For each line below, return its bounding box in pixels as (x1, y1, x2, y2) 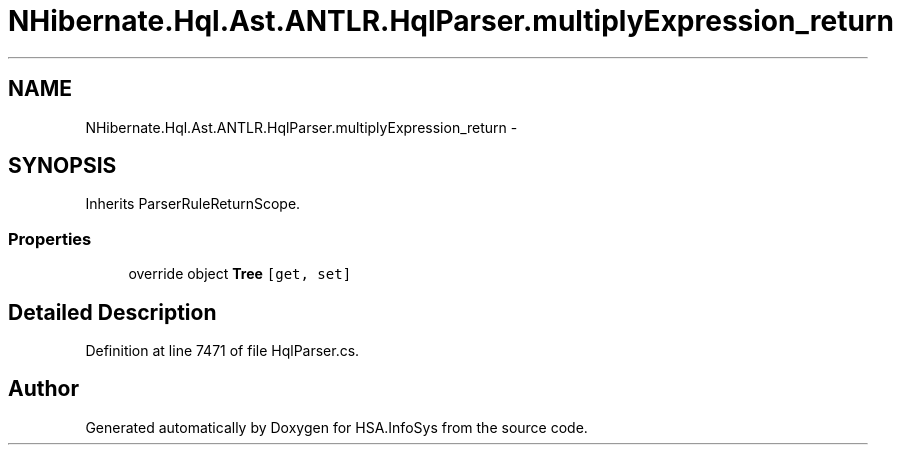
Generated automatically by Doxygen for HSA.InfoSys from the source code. (85, 418, 588, 436)
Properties (8, 228, 92, 249)
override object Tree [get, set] (128, 265, 352, 283)
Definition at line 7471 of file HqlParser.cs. (85, 342, 360, 360)
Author (8, 376, 79, 402)
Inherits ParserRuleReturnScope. (85, 195, 301, 213)
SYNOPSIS (8, 153, 117, 179)
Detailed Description (8, 299, 217, 325)
